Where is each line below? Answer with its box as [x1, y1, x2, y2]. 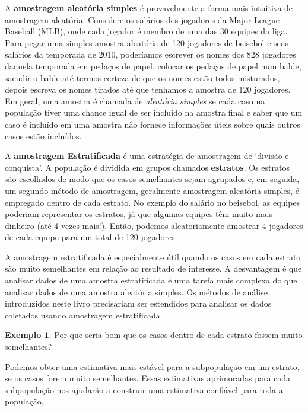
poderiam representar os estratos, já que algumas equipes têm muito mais [5, 208, 273, 220]
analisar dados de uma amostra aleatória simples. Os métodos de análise [5, 285, 268, 298]
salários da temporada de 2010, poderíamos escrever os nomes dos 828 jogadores [5, 48, 296, 60]
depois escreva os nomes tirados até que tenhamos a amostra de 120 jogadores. [5, 83, 291, 95]
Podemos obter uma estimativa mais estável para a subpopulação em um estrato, [5, 360, 300, 372]
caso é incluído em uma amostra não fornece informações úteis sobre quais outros [5, 117, 300, 130]
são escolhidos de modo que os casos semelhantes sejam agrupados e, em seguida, [5, 173, 300, 185]
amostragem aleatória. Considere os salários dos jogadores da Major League [5, 13, 280, 26]
